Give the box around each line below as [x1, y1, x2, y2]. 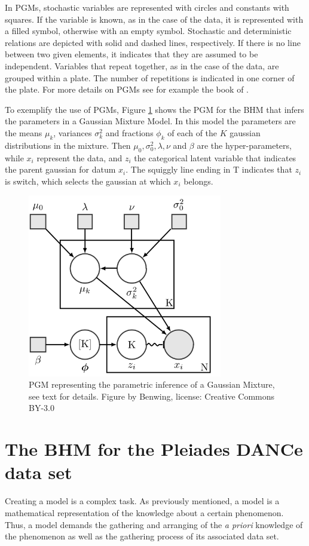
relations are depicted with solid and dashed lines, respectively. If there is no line [5, 36, 301, 48]
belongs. [183, 174, 213, 187]
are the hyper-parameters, [197, 139, 292, 151]
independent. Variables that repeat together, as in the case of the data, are [5, 59, 279, 72]
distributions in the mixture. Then [5, 139, 131, 151]
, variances [53, 126, 92, 139]
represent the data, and [36, 151, 123, 164]
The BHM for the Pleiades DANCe [5, 437, 303, 461]
